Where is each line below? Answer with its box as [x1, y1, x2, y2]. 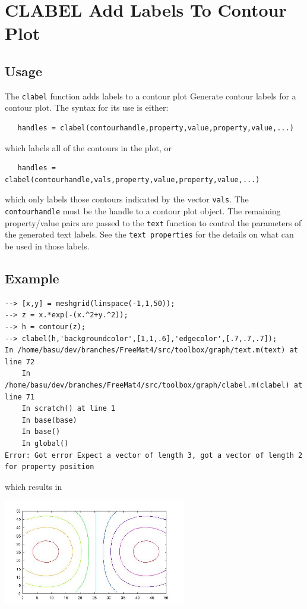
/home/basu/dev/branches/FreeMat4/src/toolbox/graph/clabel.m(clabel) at [5, 380, 303, 389]
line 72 [5, 357, 35, 366]
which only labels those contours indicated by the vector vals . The [5, 193, 249, 205]
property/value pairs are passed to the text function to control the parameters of [5, 216, 302, 229]
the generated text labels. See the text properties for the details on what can [5, 228, 294, 241]
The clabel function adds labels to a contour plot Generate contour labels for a [5, 89, 296, 102]
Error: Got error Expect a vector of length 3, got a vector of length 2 [5, 451, 303, 460]
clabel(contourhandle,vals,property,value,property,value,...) [5, 175, 260, 184]
